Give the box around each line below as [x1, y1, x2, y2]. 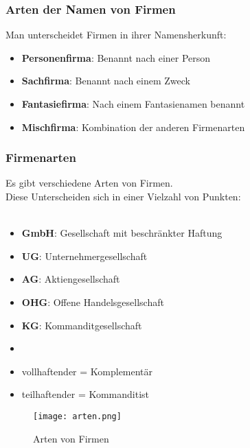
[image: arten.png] [33, 411, 122, 421]
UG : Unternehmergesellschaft [21, 248, 148, 263]
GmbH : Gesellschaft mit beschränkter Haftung [21, 226, 223, 240]
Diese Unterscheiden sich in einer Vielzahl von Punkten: [5, 189, 241, 203]
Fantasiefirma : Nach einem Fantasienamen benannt [21, 97, 245, 110]
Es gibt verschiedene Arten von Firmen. [5, 176, 173, 190]
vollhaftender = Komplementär [21, 364, 153, 378]
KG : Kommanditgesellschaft [21, 318, 142, 332]
